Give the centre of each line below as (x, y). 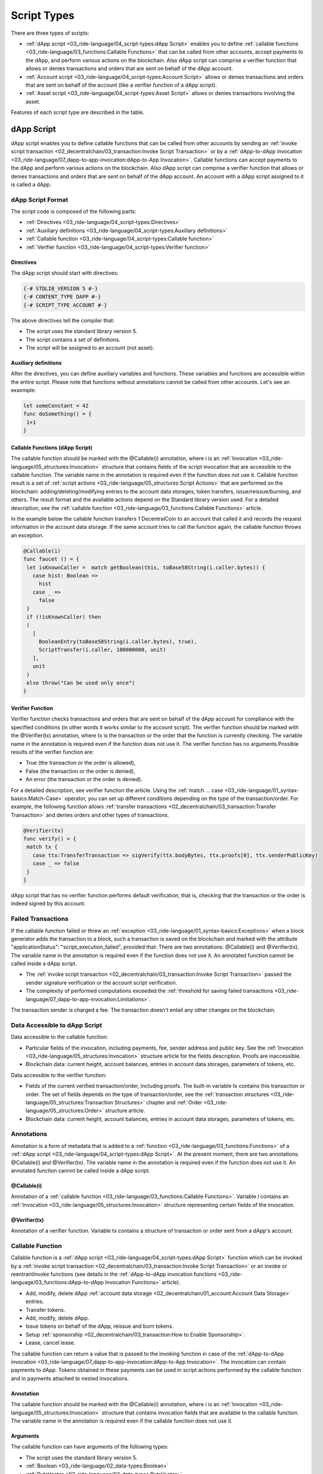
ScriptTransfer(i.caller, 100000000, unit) (102, 650)
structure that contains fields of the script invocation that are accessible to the (196, 466)
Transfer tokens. (46, 1310)
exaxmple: (24, 390)
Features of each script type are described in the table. (78, 113)
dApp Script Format (40, 199)
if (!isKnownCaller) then (64, 617)
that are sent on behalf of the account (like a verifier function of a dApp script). (121, 85)
